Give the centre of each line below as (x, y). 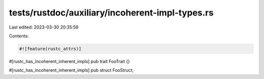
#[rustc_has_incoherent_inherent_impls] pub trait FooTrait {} (69, 61)
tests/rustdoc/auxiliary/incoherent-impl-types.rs (111, 13)
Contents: (19, 36)
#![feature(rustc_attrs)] (50, 49)
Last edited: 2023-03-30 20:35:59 (44, 27)
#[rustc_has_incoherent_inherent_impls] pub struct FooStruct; (71, 70)
